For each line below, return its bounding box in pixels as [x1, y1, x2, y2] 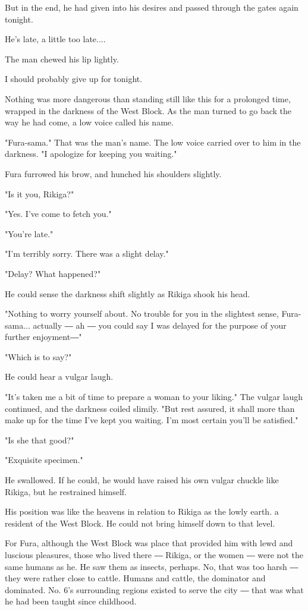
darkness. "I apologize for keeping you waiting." [5, 147, 177, 160]
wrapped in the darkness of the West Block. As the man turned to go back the [5, 104, 292, 116]
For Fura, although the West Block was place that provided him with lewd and [5, 537, 293, 549]
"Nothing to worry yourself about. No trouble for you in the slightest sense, [5, 307, 279, 320]
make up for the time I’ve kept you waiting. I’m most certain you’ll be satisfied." [5, 414, 298, 426]
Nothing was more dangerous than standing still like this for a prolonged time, [5, 92, 291, 105]
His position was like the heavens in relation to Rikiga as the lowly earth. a [5, 505, 279, 518]
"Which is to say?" [5, 350, 72, 363]
